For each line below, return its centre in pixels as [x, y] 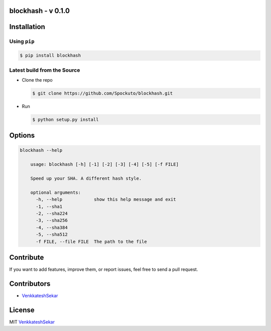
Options [22, 135]
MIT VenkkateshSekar [32, 322]
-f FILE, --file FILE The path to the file [92, 241]
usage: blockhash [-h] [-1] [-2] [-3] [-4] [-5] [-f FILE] [105, 164]
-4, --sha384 [52, 227]
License [22, 310]
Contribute [27, 257]
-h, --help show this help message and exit [106, 200]
